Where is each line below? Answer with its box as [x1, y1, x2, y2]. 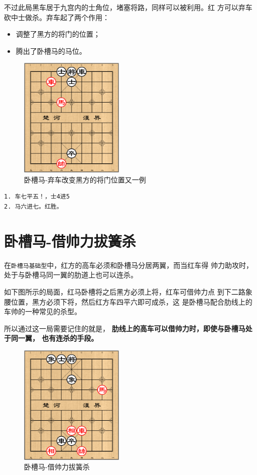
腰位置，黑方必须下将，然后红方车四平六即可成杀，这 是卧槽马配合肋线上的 [4, 296, 252, 307]
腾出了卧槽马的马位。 [16, 45, 86, 56]
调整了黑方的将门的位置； [16, 29, 100, 39]
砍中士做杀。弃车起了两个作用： [4, 12, 109, 22]
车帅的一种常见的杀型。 [4, 306, 81, 317]
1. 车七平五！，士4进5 [4, 193, 70, 201]
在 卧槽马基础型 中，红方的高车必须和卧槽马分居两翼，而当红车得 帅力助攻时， [4, 259, 253, 270]
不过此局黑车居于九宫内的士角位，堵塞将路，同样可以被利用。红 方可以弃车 [4, 2, 252, 12]
